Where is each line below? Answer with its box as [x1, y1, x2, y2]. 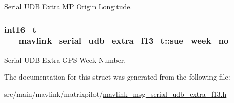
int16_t [4, 22, 36, 35]
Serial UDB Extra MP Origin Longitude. [4, 1, 132, 11]
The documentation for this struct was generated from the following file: [4, 71, 230, 82]
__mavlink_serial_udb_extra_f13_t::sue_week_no [4, 34, 229, 47]
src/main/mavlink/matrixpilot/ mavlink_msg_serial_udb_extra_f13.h [4, 88, 227, 99]
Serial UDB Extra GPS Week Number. [4, 54, 126, 65]
